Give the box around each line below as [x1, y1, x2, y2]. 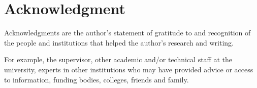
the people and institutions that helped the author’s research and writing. [4, 37, 234, 48]
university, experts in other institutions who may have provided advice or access [4, 64, 253, 74]
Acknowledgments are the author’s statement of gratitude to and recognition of [4, 27, 251, 38]
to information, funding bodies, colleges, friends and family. [4, 74, 189, 84]
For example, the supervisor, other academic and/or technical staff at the [4, 54, 232, 65]
